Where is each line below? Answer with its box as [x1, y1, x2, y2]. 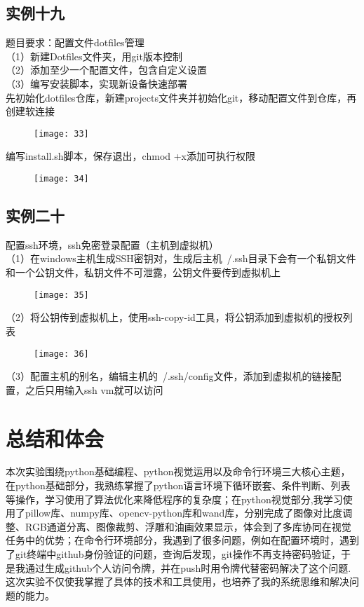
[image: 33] [34, 128, 89, 139]
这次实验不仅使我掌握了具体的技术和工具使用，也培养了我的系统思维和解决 [6, 574, 349, 589]
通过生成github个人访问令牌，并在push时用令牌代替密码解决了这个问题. [25, 560, 351, 575]
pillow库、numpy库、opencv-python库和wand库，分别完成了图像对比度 [25, 505, 343, 520]
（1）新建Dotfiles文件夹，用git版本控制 [6, 48, 182, 63]
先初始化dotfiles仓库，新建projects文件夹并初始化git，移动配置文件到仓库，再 [6, 90, 357, 104]
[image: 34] [34, 174, 89, 184]
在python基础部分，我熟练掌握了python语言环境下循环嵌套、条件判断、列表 [6, 478, 351, 493]
